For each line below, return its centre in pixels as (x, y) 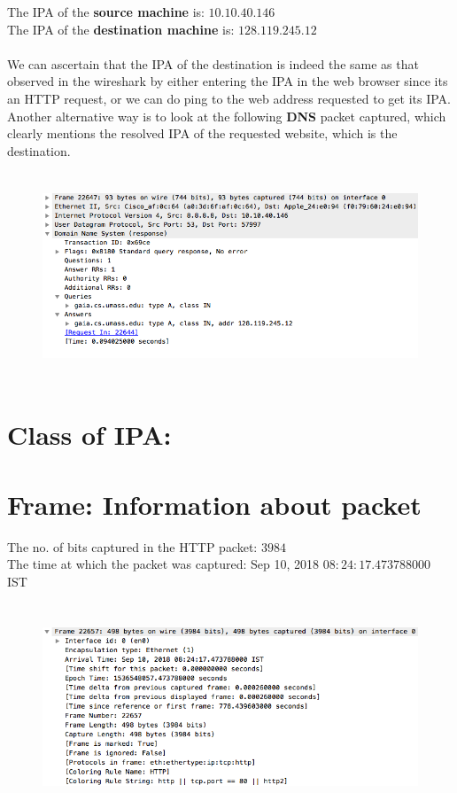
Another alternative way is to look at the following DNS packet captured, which (227, 116)
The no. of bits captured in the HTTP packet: (132, 546)
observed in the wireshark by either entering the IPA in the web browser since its (228, 81)
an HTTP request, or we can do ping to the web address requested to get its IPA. (229, 98)
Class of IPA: (89, 435)
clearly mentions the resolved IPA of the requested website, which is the (202, 133)
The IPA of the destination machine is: (121, 29)
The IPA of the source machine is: (106, 12)
